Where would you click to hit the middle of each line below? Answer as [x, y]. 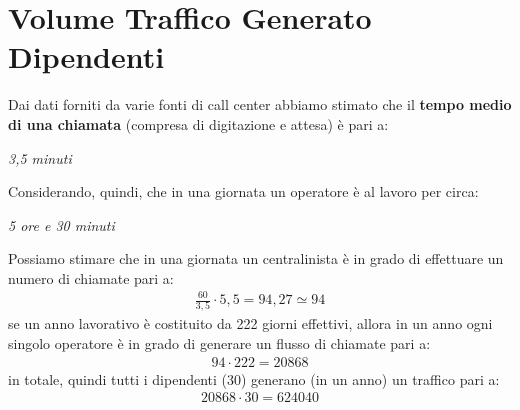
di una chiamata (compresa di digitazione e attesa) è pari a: [198, 123]
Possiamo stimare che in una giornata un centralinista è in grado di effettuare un [256, 258]
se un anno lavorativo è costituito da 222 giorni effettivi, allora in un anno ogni [250, 323]
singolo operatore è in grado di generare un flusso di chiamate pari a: [219, 342]
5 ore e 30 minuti [61, 224]
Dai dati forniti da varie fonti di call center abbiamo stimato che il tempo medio [260, 104]
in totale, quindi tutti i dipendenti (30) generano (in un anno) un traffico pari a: [254, 378]
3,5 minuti [40, 157]
